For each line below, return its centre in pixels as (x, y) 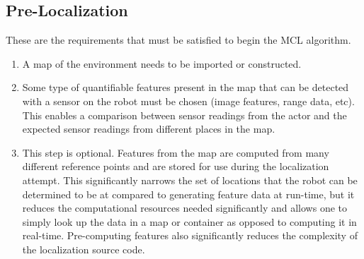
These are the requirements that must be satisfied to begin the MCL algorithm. (178, 40)
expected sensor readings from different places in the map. (149, 129)
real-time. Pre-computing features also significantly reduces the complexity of (190, 235)
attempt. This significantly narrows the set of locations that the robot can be (190, 180)
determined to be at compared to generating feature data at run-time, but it (188, 194)
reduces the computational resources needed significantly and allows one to (185, 208)
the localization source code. (84, 249)
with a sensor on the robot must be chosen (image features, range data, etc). (188, 101)
